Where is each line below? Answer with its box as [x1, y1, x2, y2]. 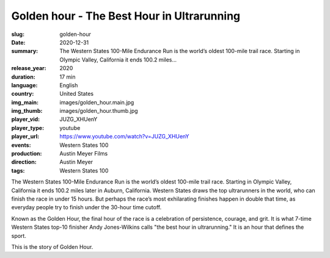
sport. [11, 232, 27, 239]
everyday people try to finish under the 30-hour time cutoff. [11, 204, 162, 211]
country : [11, 90, 34, 98]
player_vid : [11, 116, 40, 123]
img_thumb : [11, 107, 43, 115]
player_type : [11, 124, 45, 131]
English [59, 81, 78, 88]
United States [59, 90, 94, 98]
